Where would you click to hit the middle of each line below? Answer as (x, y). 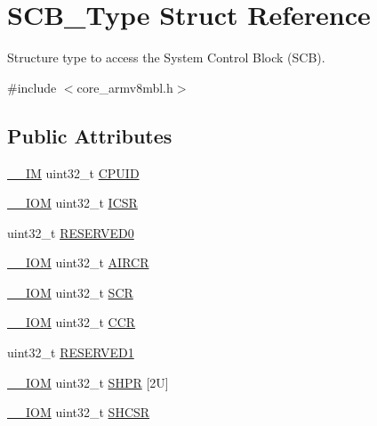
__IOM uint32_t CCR (72, 322)
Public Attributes (90, 135)
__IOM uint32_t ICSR (72, 203)
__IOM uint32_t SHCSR (79, 412)
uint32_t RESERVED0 (71, 232)
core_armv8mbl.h (125, 87)
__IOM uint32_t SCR (70, 292)
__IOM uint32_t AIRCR (78, 262)
